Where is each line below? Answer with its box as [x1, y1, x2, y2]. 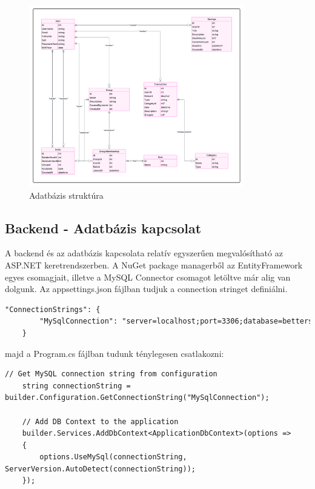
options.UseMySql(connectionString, [39, 453, 187, 462]
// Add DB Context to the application [22, 417, 179, 426]
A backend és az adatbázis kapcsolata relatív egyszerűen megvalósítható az [5, 247, 283, 259]
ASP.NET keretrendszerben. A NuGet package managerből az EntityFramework [5, 258, 303, 271]
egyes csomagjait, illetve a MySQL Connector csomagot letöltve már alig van [5, 270, 291, 283]
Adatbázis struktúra [29, 188, 104, 201]
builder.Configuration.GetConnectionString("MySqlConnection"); [5, 393, 270, 402]
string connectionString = [22, 381, 131, 390]
